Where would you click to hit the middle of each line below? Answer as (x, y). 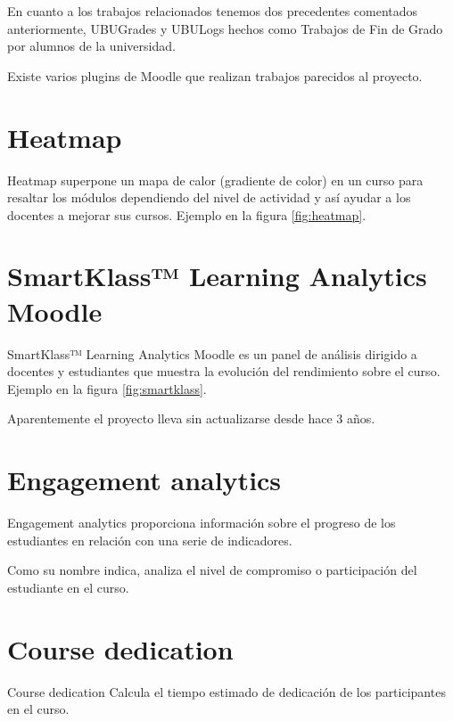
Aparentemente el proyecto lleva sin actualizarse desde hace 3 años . (191, 418)
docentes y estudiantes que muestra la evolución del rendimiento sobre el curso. (224, 371)
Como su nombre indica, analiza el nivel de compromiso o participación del (212, 570)
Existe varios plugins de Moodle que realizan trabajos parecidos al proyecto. (215, 75)
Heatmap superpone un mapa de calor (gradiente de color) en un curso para (215, 180)
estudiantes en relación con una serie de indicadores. (150, 540)
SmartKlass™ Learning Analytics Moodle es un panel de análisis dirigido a (212, 353)
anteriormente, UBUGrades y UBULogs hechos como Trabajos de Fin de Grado (225, 28)
